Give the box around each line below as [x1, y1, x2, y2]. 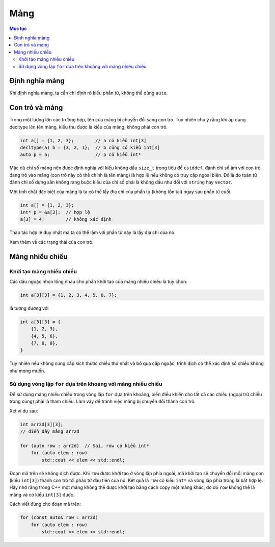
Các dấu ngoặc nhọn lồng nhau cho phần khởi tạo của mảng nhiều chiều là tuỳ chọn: [9, 278, 188, 284]
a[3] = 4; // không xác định [20, 217, 112, 222]
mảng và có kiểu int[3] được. [9, 491, 75, 498]
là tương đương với [9, 305, 49, 311]
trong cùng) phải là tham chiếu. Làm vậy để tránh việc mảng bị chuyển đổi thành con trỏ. [9, 398, 196, 405]
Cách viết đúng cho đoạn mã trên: [9, 501, 81, 507]
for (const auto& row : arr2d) [20, 515, 99, 520]
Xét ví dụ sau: [9, 408, 38, 414]
